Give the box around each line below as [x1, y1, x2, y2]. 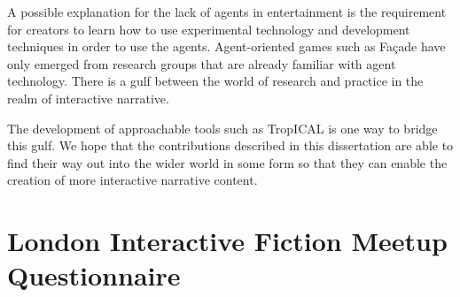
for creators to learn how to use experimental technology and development [7, 19, 410, 38]
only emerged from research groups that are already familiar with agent [7, 54, 396, 72]
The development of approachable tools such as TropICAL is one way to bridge [7, 118, 438, 137]
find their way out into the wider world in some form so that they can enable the [7, 153, 448, 171]
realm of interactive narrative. [7, 88, 169, 107]
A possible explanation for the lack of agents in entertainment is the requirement [7, 3, 447, 20]
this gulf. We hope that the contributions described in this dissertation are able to [7, 136, 454, 155]
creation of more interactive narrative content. [7, 171, 258, 189]
